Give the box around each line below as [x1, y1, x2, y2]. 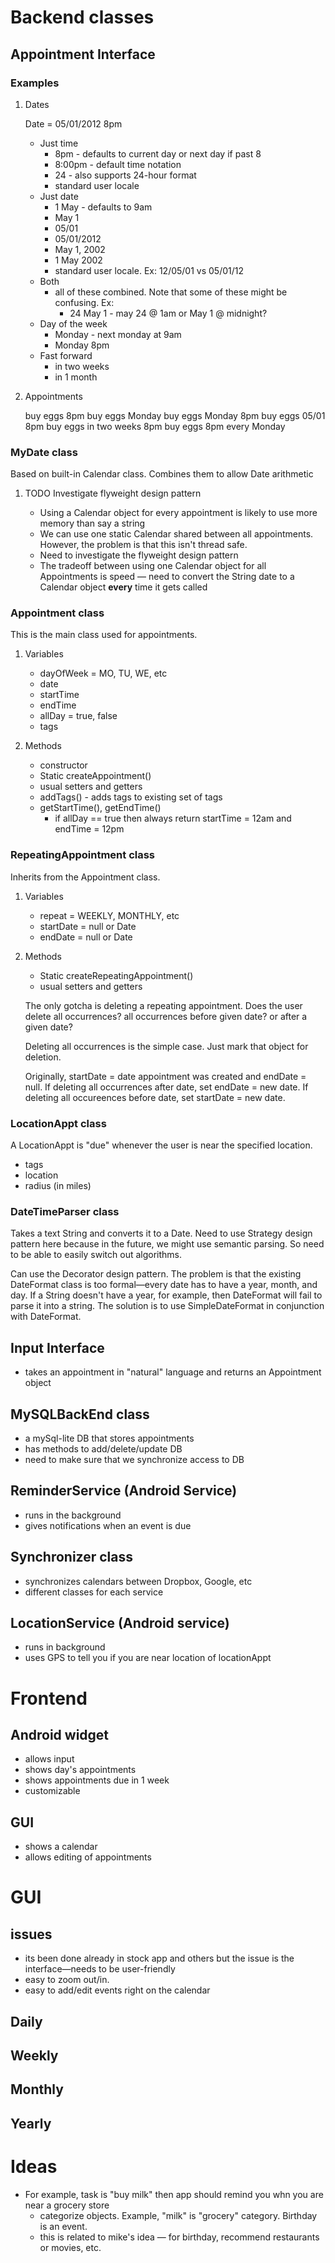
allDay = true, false [39, 710, 118, 722]
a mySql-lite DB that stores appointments [24, 1432, 195, 1444]
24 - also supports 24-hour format [54, 169, 197, 181]
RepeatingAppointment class [10, 848, 156, 862]
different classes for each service [24, 1586, 164, 1598]
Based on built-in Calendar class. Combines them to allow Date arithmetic [10, 468, 314, 480]
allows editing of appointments [24, 1851, 152, 1863]
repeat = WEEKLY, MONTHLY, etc [39, 909, 180, 921]
